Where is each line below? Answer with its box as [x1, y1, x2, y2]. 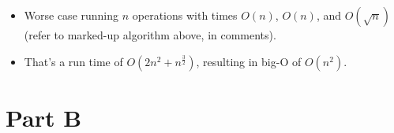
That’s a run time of [24, 53, 123, 69]
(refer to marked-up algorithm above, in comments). [24, 27, 276, 42]
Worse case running [24, 7, 119, 23]
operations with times [132, 7, 238, 23]
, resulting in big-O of [196, 53, 302, 69]
